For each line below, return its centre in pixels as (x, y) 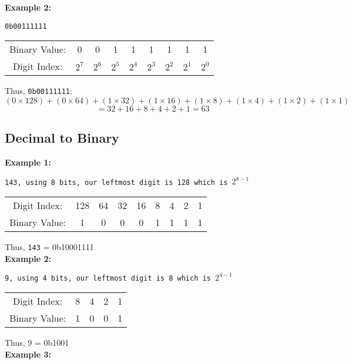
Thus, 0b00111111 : (38, 91)
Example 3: (28, 354)
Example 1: (28, 162)
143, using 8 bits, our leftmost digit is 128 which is (116, 182)
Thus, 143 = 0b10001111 (49, 246)
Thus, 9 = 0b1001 (37, 343)
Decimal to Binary (62, 138)
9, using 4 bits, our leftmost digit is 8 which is (108, 278)
